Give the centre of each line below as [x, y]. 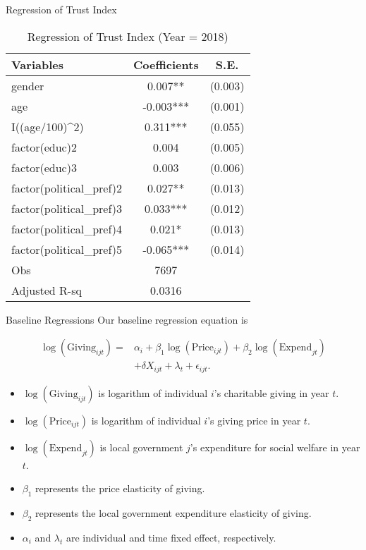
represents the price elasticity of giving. [120, 488]
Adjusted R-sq [47, 290]
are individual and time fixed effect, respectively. [171, 537]
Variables [37, 64]
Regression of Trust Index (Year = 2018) [128, 36]
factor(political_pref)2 [67, 188]
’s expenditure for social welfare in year [275, 447]
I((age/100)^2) [48, 126]
